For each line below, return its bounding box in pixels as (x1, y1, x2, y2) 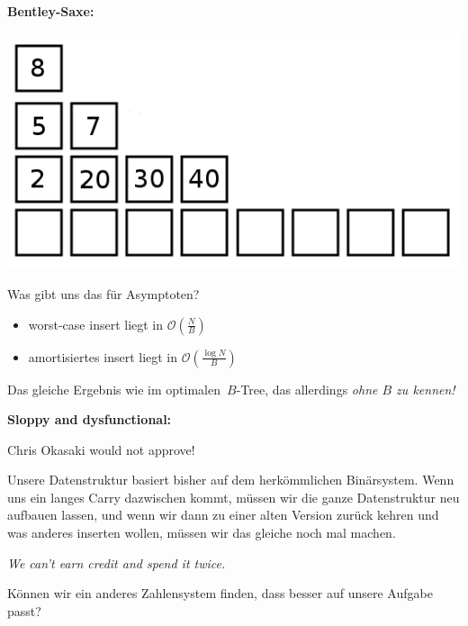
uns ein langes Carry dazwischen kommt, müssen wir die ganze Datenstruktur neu (7, 487, 460, 506)
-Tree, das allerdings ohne (236, 379, 378, 398)
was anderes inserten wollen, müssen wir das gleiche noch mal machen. (7, 523, 396, 542)
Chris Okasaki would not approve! (7, 440, 195, 458)
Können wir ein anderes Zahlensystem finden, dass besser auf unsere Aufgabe (7, 584, 433, 603)
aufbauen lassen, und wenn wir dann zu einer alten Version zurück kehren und (7, 505, 439, 524)
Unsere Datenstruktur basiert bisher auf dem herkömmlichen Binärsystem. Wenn (7, 470, 454, 489)
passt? (7, 601, 41, 620)
